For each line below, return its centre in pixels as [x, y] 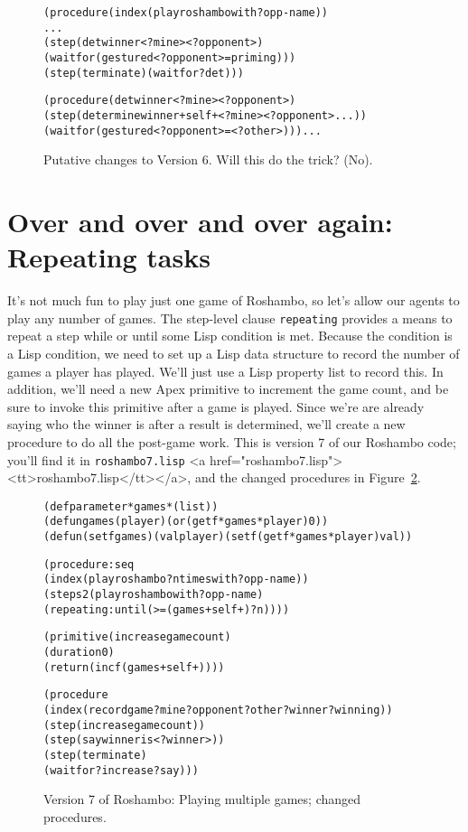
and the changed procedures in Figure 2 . [308, 477]
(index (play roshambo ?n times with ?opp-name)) [176, 580]
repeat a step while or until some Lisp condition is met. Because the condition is [230, 336]
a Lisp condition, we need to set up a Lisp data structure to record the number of [234, 353]
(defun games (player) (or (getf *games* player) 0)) [186, 522]
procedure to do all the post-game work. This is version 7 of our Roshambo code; [232, 441]
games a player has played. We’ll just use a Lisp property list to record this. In [225, 371]
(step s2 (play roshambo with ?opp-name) [154, 595]
